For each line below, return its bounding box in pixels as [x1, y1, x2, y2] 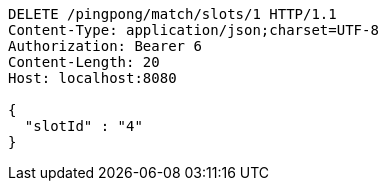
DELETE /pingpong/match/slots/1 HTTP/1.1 [8, 6, 337, 22]
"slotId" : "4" [24, 118, 143, 134]
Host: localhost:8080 [8, 70, 177, 86]
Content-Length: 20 [8, 54, 160, 70]
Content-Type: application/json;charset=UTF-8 [8, 22, 379, 38]
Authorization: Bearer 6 [8, 38, 202, 54]
